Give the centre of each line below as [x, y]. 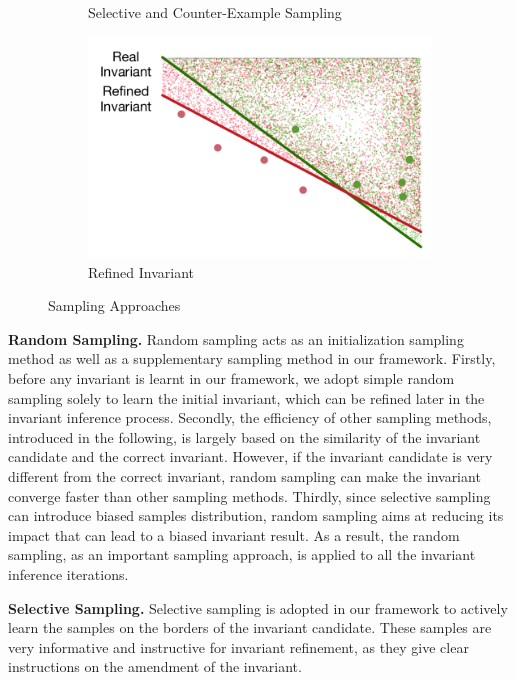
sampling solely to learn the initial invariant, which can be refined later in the [246, 397]
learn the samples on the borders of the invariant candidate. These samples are [250, 627]
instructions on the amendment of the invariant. [155, 666]
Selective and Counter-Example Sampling [215, 12]
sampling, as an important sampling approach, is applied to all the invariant [242, 554]
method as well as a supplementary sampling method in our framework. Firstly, [252, 358]
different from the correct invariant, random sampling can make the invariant [244, 476]
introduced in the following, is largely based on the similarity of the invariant [244, 436]
